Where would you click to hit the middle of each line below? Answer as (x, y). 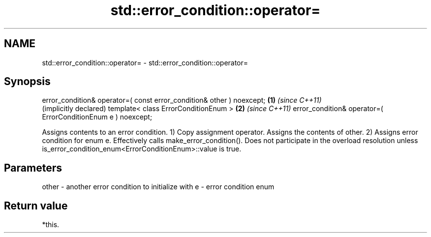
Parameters (33, 168)
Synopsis (27, 82)
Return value (36, 206)
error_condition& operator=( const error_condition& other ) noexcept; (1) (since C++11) (182, 100)
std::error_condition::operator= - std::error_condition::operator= (145, 62)
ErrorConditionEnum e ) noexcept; (97, 117)
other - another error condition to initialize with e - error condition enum (158, 187)
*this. (51, 225)
